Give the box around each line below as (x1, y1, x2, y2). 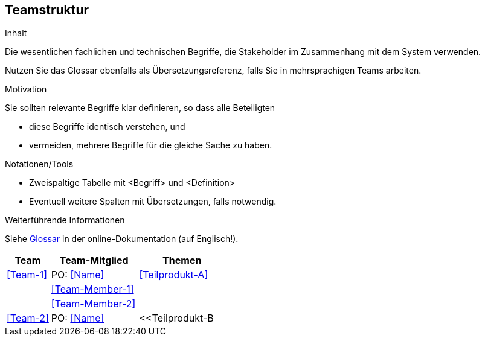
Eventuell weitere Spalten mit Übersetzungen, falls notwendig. (29, 196, 277, 207)
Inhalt (5, 28, 27, 39)
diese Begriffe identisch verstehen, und (29, 121, 185, 132)
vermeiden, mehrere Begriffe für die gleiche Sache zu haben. (29, 140, 272, 151)
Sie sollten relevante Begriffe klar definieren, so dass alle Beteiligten (5, 103, 275, 113)
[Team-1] (7, 269, 48, 281)
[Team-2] (7, 312, 49, 325)
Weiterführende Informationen (5, 215, 125, 226)
